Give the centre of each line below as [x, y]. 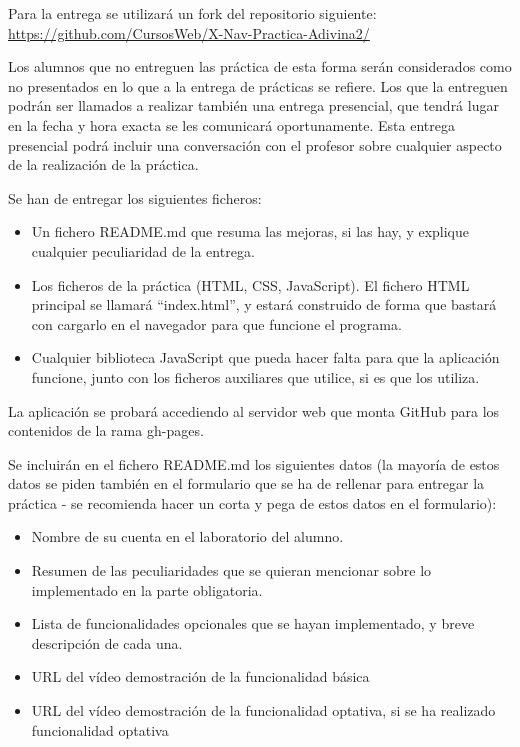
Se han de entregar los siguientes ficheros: [135, 197]
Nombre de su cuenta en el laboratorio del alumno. [187, 536]
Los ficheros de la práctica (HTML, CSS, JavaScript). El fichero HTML [250, 284]
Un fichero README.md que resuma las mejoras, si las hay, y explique [250, 231]
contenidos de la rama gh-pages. [106, 430]
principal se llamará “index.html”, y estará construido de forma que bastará [264, 304]
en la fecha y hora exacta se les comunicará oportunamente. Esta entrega [231, 124]
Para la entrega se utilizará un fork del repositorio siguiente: [192, 13]
